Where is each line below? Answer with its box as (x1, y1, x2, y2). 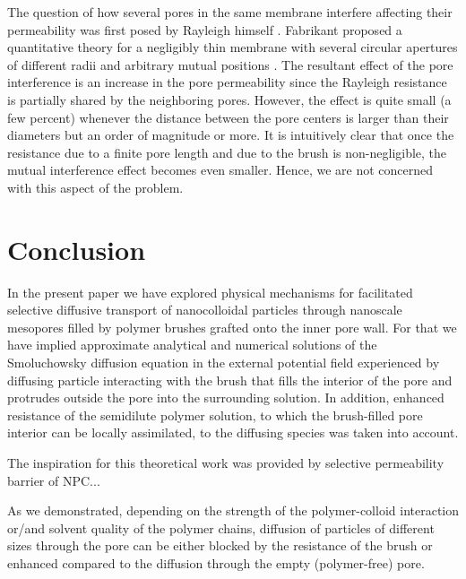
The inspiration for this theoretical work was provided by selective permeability (7, 454, 444, 471)
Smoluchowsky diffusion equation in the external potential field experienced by (7, 353, 440, 372)
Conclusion (7, 230, 146, 267)
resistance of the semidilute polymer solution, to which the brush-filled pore (7, 405, 423, 424)
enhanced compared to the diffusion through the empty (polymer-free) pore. (7, 553, 425, 572)
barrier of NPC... (7, 471, 100, 489)
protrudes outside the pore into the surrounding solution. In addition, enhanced (7, 388, 444, 407)
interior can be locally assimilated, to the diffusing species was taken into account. (7, 423, 459, 442)
